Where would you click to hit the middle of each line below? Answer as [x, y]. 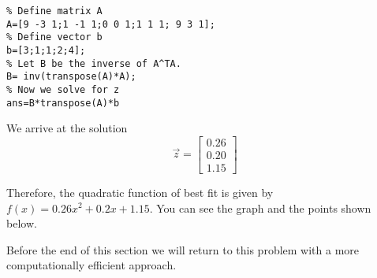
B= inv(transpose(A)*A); [71, 77]
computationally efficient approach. [91, 265]
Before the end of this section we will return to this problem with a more [183, 249]
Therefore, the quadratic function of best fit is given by [140, 192]
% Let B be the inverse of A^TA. [94, 63]
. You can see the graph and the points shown [260, 208]
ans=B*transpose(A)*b [63, 103]
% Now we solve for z [63, 89]
